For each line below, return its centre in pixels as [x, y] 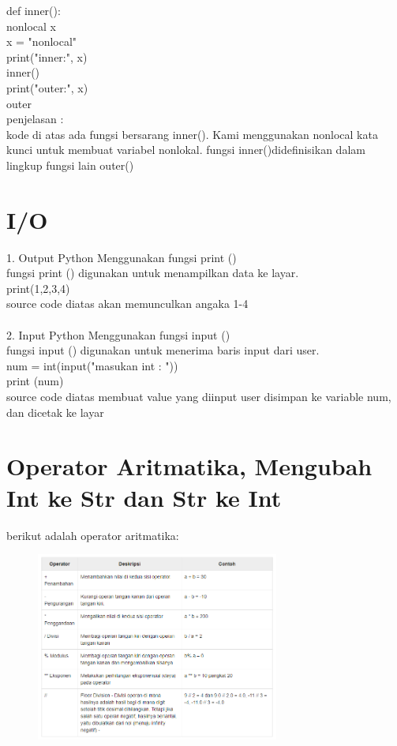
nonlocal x [32, 26]
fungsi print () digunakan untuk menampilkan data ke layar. [153, 273]
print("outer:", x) [47, 87]
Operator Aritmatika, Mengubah [189, 466]
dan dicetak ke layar [55, 412]
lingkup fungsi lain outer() [70, 165]
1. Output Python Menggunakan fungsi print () [122, 257]
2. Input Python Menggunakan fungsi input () [118, 334]
